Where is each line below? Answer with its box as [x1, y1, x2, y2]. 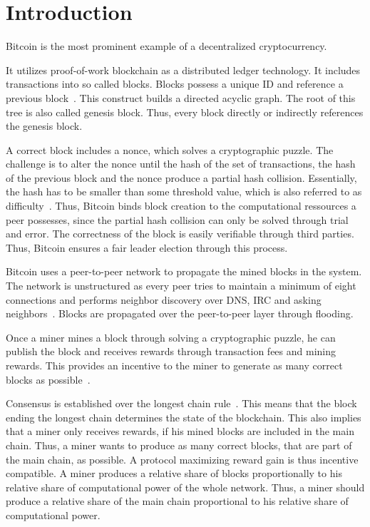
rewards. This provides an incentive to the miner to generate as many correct [6, 358, 343, 372]
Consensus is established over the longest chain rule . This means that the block [6, 396, 357, 411]
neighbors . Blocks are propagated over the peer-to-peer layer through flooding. [6, 306, 354, 321]
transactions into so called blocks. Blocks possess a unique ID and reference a [6, 76, 344, 91]
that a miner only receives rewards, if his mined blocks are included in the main [6, 424, 354, 439]
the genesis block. [6, 118, 83, 133]
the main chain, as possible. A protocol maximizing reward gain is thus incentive [6, 451, 359, 466]
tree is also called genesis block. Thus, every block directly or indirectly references [6, 104, 364, 119]
